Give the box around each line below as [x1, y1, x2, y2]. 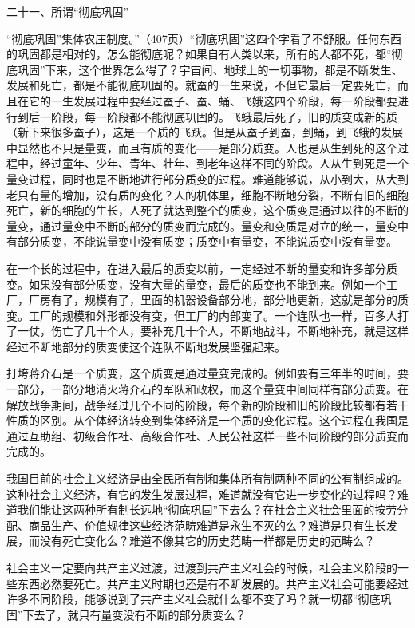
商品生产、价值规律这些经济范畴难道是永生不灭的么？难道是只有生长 [28, 516, 386, 533]
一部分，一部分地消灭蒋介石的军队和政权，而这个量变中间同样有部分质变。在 [6, 381, 409, 397]
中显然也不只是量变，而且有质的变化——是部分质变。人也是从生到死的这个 [6, 139, 397, 156]
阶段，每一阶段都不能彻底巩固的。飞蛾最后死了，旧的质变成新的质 [50, 108, 397, 124]
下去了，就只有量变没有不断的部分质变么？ [22, 606, 247, 622]
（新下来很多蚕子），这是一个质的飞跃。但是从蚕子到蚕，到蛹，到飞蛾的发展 [6, 124, 403, 140]
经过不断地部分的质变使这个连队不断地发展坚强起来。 [6, 338, 286, 354]
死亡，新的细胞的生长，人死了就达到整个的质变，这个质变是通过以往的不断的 [6, 202, 409, 219]
